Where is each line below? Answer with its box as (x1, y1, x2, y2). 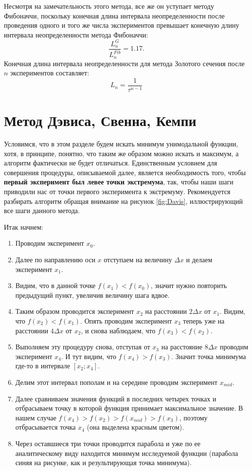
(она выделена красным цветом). (87, 422, 184, 432)
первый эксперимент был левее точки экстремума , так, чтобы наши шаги (4, 177, 234, 187)
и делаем (186, 254, 213, 265)
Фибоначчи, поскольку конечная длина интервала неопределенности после (4, 10, 225, 20)
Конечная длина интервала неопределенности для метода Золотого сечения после (4, 58, 245, 68)
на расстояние (161, 342, 202, 352)
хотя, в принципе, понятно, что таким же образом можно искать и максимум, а (4, 148, 239, 158)
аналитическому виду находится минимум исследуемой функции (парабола (15, 448, 238, 458)
